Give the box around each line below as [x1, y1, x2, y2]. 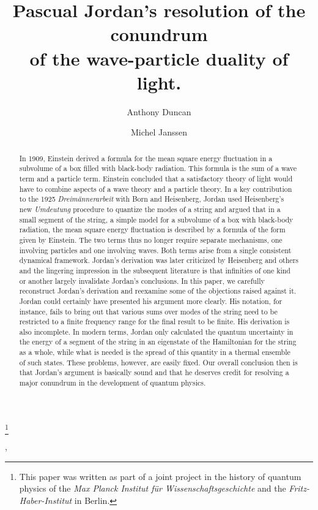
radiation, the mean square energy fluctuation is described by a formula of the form [19, 224, 286, 235]
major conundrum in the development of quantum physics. [19, 378, 206, 388]
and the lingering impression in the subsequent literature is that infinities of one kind [19, 265, 290, 275]
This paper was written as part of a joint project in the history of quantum [19, 470, 301, 482]
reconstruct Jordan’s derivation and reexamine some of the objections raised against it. [19, 286, 297, 296]
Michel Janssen [130, 126, 188, 139]
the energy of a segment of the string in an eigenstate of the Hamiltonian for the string [19, 337, 297, 347]
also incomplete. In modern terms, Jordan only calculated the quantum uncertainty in [19, 326, 294, 337]
